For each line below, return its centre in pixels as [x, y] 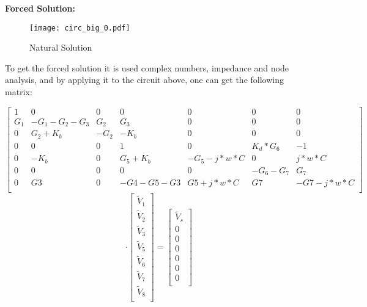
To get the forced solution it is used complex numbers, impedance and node [147, 67]
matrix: [19, 92]
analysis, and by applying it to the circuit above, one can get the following [144, 80]
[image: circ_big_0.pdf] [80, 28]
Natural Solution [61, 47]
